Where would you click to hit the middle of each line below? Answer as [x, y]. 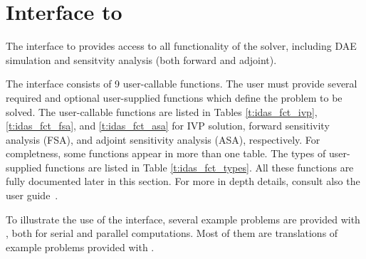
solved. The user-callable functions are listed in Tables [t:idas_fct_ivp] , [162, 111]
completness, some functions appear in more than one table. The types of [166, 153]
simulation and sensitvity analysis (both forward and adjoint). [141, 59]
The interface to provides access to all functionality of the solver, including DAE [181, 46]
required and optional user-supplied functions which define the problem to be [174, 97]
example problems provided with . [80, 247]
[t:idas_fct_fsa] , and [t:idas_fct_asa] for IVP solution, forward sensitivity [168, 126]
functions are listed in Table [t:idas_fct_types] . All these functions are [199, 167]
